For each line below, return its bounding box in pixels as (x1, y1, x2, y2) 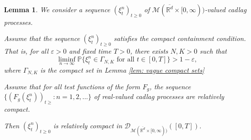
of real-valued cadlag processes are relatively (94, 91, 224, 101)
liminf (58, 56, 76, 63)
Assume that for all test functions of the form (4, 81, 140, 91)
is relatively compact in (53, 120, 123, 130)
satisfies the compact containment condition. (114, 33, 246, 43)
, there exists (130, 46, 168, 56)
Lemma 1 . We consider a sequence (4, 4, 110, 14)
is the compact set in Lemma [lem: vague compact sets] (40, 64, 205, 75)
